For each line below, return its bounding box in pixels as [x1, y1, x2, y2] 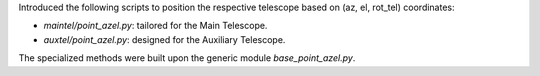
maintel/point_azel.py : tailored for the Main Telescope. [43, 20, 268, 32]
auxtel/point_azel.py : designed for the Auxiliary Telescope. [43, 33, 286, 45]
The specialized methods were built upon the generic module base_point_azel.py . [18, 52, 356, 64]
